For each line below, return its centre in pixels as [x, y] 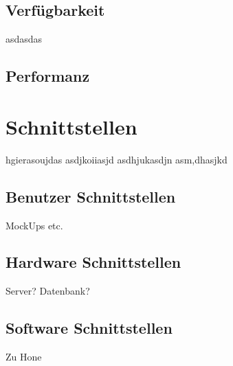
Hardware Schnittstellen [93, 262]
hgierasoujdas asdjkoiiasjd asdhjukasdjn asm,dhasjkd [116, 159]
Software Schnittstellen [89, 328]
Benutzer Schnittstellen [91, 196]
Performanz [48, 76]
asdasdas [24, 39]
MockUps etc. [34, 225]
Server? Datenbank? [48, 291]
